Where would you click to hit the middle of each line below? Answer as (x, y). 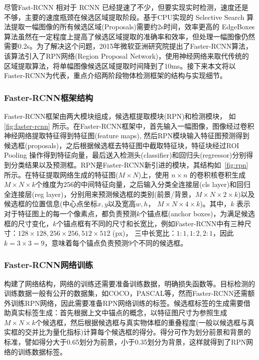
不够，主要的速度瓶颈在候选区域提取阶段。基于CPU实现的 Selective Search (124, 17)
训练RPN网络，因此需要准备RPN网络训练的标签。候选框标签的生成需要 (127, 303)
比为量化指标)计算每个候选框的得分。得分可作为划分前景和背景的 (145, 332)
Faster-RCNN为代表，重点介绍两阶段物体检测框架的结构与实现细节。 (116, 75)
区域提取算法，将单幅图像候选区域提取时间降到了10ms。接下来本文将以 (120, 65)
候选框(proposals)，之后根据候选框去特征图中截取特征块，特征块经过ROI (122, 145)
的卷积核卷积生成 (218, 174)
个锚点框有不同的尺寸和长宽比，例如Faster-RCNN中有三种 (150, 223)
